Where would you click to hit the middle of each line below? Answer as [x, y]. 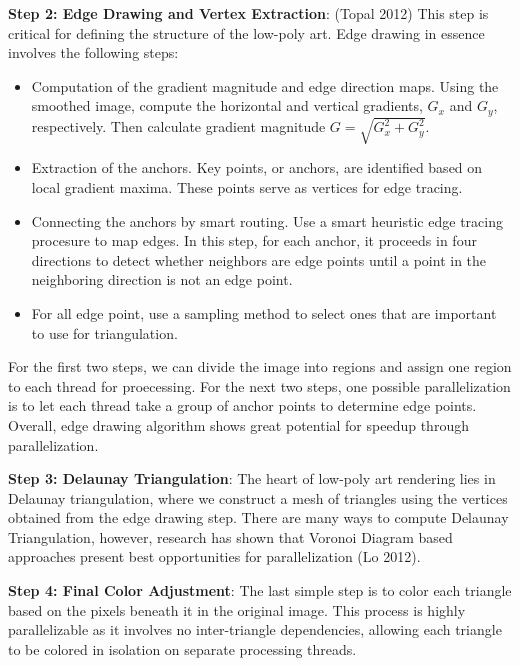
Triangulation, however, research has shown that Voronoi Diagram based [230, 536]
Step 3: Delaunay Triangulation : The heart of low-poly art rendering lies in [252, 478]
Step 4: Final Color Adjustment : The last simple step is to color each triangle [260, 590]
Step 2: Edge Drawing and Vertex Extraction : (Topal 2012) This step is [248, 13]
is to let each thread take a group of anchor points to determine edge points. [242, 405]
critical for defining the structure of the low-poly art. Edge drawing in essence [246, 32]
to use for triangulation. [104, 332]
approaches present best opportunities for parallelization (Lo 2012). [214, 556]
